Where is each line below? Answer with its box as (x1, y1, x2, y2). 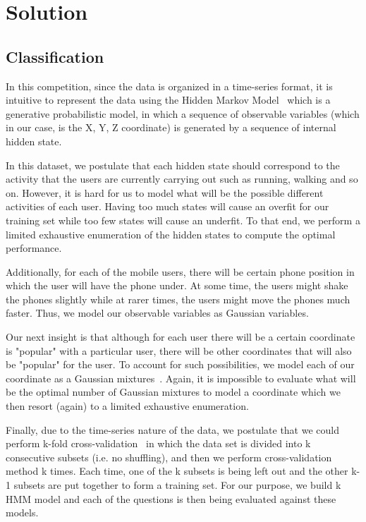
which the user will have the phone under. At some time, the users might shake (6, 278, 348, 293)
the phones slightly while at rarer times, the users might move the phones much (6, 291, 350, 306)
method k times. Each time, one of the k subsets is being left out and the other (6, 463, 348, 478)
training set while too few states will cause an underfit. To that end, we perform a (6, 212, 360, 227)
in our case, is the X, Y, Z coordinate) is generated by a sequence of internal (6, 120, 336, 135)
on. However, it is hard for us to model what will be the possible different (6, 185, 324, 200)
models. (6, 505, 39, 520)
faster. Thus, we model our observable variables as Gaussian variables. (6, 305, 309, 320)
